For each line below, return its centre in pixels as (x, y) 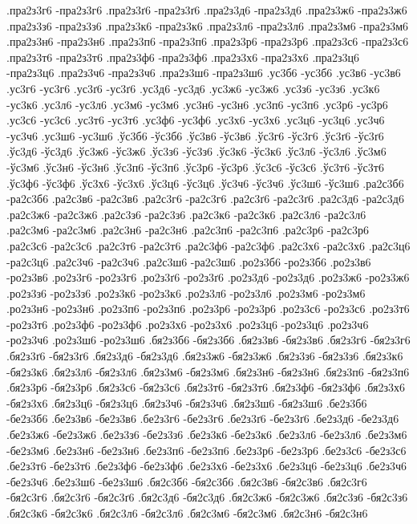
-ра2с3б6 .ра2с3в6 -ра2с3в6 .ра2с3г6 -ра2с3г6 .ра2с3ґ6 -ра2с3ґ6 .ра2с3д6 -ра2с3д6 (205, 199)
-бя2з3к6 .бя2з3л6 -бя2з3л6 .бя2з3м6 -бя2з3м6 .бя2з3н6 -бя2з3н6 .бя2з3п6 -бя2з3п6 (208, 371)
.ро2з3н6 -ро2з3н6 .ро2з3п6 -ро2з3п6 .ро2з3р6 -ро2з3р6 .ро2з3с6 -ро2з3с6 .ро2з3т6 (208, 309)
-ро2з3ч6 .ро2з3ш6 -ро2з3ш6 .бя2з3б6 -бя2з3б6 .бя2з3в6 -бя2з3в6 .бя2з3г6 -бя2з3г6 (208, 340)
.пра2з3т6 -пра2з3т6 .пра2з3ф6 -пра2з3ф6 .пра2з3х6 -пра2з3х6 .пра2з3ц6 (183, 57)
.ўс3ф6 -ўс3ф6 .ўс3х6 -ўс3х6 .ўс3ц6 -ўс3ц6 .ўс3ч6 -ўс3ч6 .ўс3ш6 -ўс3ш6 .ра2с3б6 (205, 183)
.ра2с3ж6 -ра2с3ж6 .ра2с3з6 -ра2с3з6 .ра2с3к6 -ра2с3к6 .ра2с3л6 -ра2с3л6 (186, 214)
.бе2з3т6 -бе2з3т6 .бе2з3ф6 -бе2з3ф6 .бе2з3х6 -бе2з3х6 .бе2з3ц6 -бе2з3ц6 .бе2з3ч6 (206, 466)
